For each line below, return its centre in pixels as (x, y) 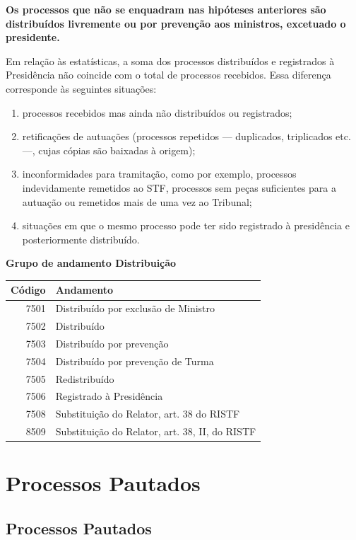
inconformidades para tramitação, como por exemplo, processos (159, 174)
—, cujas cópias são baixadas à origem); (109, 150)
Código (28, 290)
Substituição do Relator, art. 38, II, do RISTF (156, 431)
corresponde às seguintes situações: (81, 88)
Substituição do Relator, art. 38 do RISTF (148, 414)
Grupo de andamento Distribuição (91, 263)
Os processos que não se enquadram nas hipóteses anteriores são (166, 9)
